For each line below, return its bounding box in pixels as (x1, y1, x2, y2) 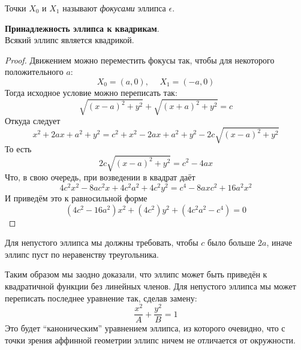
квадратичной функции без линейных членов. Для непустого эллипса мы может (5, 280, 296, 292)
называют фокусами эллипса (62, 2, 166, 14)
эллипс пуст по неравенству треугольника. (5, 248, 159, 260)
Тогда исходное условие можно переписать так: (5, 86, 177, 98)
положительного (5, 65, 64, 78)
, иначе (266, 236, 292, 249)
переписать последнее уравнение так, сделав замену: (5, 291, 197, 304)
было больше (207, 236, 255, 249)
